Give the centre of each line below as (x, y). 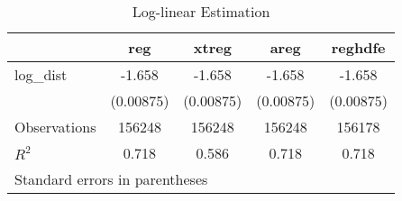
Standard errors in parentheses (111, 179)
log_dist (41, 74)
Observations (55, 127)
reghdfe (358, 47)
